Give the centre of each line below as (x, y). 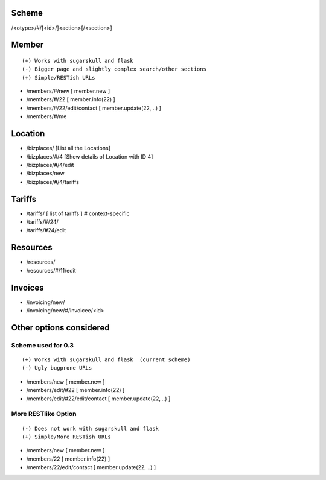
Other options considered (60, 328)
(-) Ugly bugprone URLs (57, 368)
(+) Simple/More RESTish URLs (67, 437)
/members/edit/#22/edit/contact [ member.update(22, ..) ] (98, 399)
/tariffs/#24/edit (46, 230)
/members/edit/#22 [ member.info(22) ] (75, 390)
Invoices (28, 287)
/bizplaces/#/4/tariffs (53, 182)
